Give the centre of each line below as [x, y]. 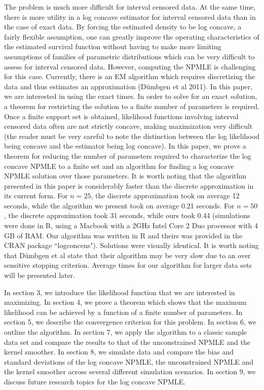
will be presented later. [40, 275]
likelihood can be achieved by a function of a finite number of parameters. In [123, 312]
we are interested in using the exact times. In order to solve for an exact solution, [131, 96]
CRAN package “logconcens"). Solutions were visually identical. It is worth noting [131, 245]
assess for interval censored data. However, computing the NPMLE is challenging [130, 66]
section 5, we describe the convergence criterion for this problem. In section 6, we [130, 322]
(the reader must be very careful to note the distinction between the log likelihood [132, 136]
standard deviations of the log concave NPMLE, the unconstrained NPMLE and [129, 361]
